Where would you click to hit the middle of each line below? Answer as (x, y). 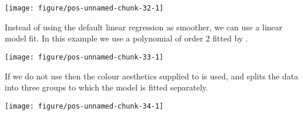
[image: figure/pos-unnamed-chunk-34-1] (84, 106)
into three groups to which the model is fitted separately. (107, 87)
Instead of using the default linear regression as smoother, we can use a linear (144, 27)
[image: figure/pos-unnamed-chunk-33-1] (84, 57)
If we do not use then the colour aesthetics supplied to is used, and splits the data (151, 76)
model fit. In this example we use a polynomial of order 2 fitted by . (126, 38)
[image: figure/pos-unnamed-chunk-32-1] (84, 8)
